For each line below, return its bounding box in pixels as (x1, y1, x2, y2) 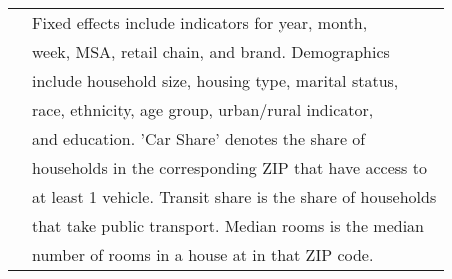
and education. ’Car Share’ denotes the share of (32, 127, 366, 150)
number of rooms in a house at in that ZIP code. (32, 243, 374, 266)
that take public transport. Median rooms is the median (32, 214, 424, 237)
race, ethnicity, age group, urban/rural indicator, (32, 98, 374, 121)
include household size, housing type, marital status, (32, 69, 399, 92)
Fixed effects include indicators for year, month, (32, 11, 368, 34)
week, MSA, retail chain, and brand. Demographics (32, 40, 390, 63)
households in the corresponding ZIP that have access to (32, 156, 427, 179)
